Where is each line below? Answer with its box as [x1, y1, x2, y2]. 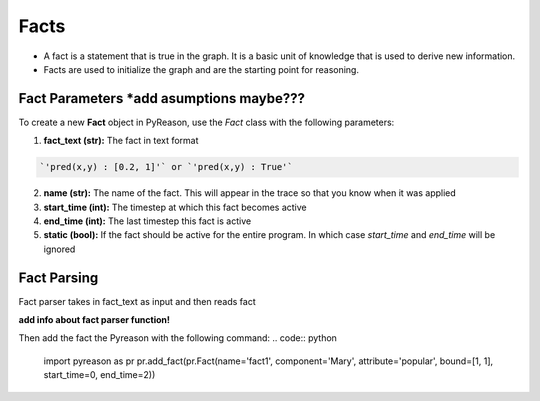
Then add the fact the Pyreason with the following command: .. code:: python [18, 332, 337, 344]
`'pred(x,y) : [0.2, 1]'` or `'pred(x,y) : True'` [39, 161, 294, 173]
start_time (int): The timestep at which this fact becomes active [43, 201, 307, 213]
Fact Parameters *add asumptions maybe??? [18, 90, 305, 107]
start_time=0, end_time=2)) [43, 369, 156, 381]
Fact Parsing [18, 269, 99, 286]
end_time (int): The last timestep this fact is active [43, 215, 252, 227]
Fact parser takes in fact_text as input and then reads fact [18, 295, 256, 307]
